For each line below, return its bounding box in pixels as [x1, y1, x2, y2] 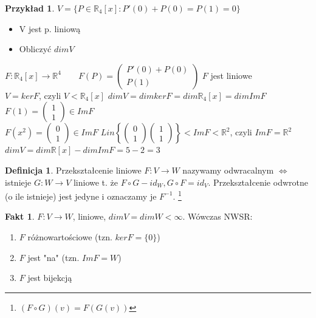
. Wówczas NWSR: [182, 210, 253, 223]
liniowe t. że [73, 175, 118, 188]
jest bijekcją [27, 271, 72, 284]
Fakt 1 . [5, 210, 35, 223]
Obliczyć [19, 42, 52, 55]
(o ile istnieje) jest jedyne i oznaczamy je [5, 189, 157, 202]
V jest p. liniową [19, 22, 81, 35]
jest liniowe [210, 69, 252, 81]
